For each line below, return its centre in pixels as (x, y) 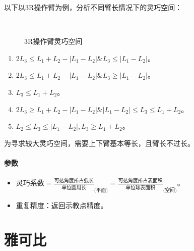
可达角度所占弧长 (74, 181)
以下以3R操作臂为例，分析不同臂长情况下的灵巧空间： (93, 7)
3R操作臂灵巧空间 (53, 41)
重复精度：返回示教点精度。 (62, 205)
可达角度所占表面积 (140, 181)
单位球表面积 (140, 188)
